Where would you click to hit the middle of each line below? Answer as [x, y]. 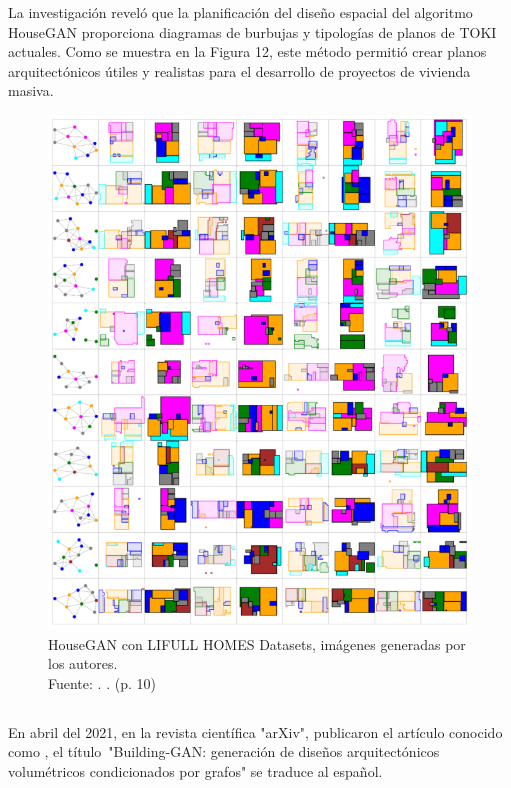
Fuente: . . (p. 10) [102, 682]
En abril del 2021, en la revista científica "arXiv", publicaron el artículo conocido [255, 731]
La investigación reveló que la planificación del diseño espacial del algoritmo [240, 12]
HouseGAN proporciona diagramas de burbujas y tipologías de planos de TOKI [252, 31]
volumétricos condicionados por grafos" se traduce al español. [195, 770]
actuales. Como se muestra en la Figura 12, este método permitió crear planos [247, 51]
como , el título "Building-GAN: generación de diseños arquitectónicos [224, 751]
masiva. [31, 90]
